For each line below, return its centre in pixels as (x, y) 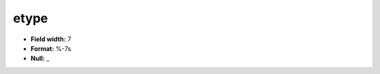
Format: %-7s (51, 48)
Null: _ (40, 59)
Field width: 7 (51, 39)
